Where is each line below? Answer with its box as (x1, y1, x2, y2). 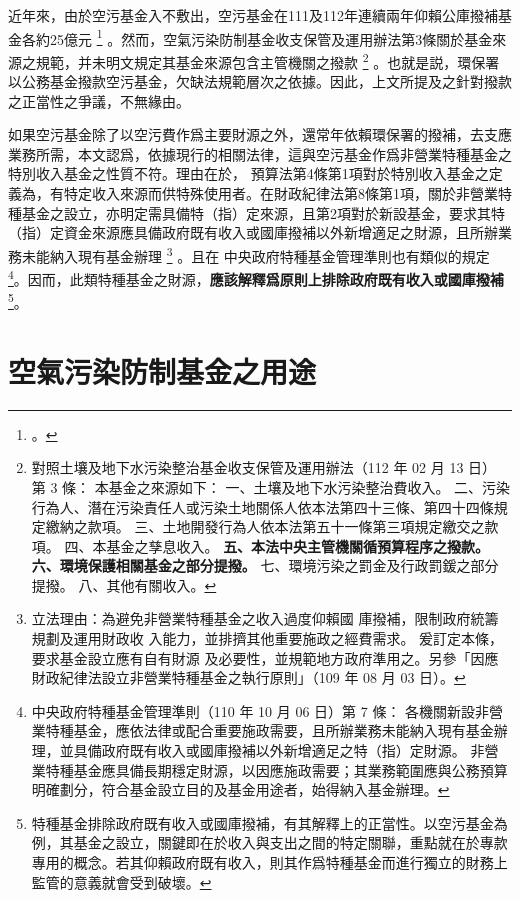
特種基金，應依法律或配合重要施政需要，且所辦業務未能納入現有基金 (45, 720, 494, 741)
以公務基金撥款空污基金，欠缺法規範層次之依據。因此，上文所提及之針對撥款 (8, 71, 512, 92)
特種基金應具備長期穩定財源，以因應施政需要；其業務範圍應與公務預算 (45, 759, 508, 780)
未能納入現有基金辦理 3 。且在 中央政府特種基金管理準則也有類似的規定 (21, 242, 490, 266)
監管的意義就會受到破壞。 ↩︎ (31, 871, 212, 892)
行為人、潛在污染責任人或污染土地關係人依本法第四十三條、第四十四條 (31, 496, 494, 517)
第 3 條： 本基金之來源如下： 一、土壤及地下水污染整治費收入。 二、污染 (31, 476, 511, 497)
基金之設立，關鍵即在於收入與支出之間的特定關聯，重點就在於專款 (73, 832, 508, 853)
